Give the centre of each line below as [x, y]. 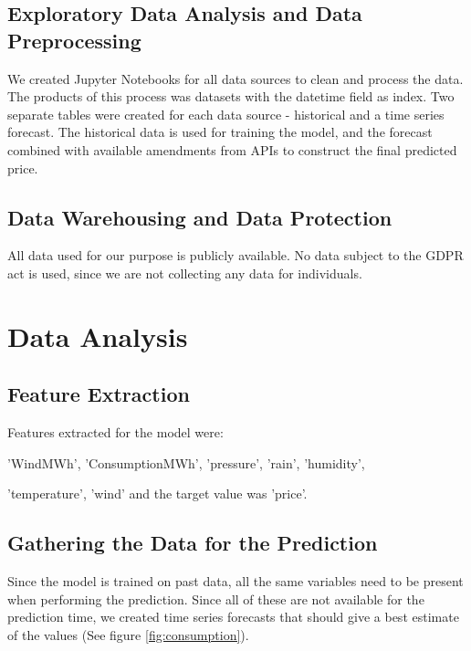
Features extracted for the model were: [115, 432]
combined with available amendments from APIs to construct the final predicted [232, 149]
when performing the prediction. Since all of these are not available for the [216, 598]
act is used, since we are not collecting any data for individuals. [185, 273]
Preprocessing [74, 40]
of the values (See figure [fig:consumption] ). [128, 634]
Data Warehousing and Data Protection [200, 217]
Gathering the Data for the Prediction [193, 543]
